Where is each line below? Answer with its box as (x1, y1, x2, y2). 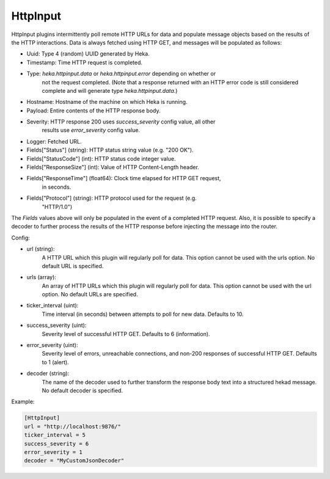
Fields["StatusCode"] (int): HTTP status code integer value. (26, 155, 176, 162)
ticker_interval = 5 (24, 431, 86, 439)
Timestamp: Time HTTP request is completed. (26, 59, 143, 66)
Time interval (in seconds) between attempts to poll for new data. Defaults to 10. (42, 310, 244, 318)
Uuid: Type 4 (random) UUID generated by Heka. (26, 50, 150, 57)
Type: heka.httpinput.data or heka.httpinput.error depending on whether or (26, 70, 216, 78)
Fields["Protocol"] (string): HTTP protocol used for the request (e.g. (26, 194, 197, 202)
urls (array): (26, 274, 56, 281)
